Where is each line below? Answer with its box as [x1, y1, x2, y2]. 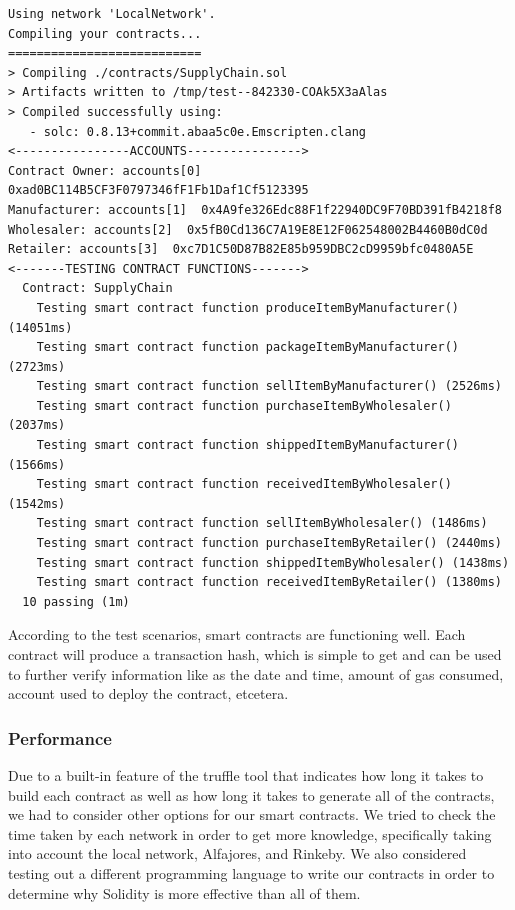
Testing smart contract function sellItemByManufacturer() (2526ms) [36, 379, 502, 394]
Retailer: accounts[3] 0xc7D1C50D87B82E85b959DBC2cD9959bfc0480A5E [8, 242, 474, 257]
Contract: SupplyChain [22, 281, 173, 296]
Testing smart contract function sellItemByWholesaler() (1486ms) [36, 516, 488, 531]
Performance [8, 725, 112, 750]
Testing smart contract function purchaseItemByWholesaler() [36, 398, 452, 413]
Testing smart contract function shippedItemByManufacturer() [36, 438, 460, 453]
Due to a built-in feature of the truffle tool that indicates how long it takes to [8, 765, 484, 785]
